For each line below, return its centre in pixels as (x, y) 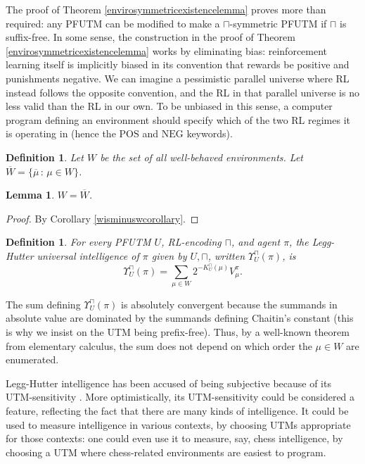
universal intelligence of (88, 255)
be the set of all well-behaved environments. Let (201, 157)
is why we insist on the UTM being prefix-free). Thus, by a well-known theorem (178, 332)
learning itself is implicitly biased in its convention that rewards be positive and (178, 64)
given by (169, 255)
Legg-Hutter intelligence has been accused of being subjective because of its (168, 383)
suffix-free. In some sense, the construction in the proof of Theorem (151, 37)
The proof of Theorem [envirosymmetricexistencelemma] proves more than (166, 9)
